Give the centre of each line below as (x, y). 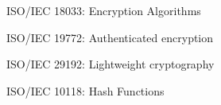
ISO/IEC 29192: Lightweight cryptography (111, 64)
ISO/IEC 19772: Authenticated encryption (110, 37)
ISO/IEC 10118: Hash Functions (85, 90)
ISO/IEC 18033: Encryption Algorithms (104, 10)
